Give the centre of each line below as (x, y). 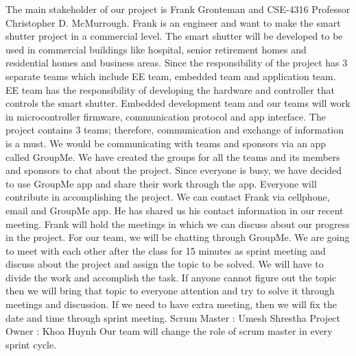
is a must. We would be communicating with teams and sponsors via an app (166, 143)
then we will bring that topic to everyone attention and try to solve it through (170, 291)
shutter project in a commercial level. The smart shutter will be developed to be (174, 36)
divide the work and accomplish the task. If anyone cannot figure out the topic (171, 277)
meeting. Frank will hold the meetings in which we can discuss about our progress (178, 224)
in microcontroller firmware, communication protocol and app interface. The (166, 116)
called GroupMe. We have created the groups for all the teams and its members (173, 156)
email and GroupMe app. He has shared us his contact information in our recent (175, 210)
